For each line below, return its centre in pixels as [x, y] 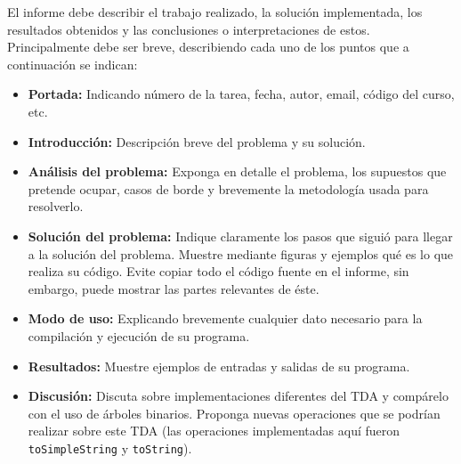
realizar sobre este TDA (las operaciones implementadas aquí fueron [214, 431]
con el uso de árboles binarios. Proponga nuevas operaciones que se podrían [234, 413]
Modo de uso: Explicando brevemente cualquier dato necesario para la [225, 318]
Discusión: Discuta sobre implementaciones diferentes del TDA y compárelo [238, 396]
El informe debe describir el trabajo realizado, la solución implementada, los [215, 12]
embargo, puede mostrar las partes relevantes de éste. [174, 288]
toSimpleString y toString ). [110, 448]
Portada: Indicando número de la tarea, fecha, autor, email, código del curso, [241, 94]
